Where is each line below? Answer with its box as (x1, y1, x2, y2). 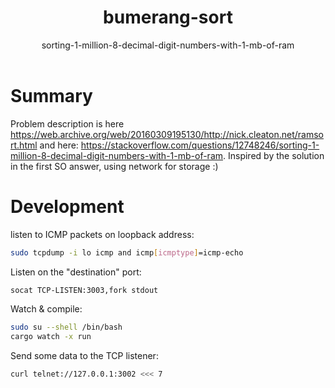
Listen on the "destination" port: (10, 266, 142, 278)
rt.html (10, 139, 38, 151)
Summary (10, 84, 93, 107)
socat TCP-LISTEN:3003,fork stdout (10, 285, 159, 295)
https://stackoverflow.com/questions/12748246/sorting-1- (80, 139, 320, 151)
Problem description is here (10, 117, 125, 130)
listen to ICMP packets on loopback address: (10, 228, 195, 240)
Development (10, 195, 125, 218)
